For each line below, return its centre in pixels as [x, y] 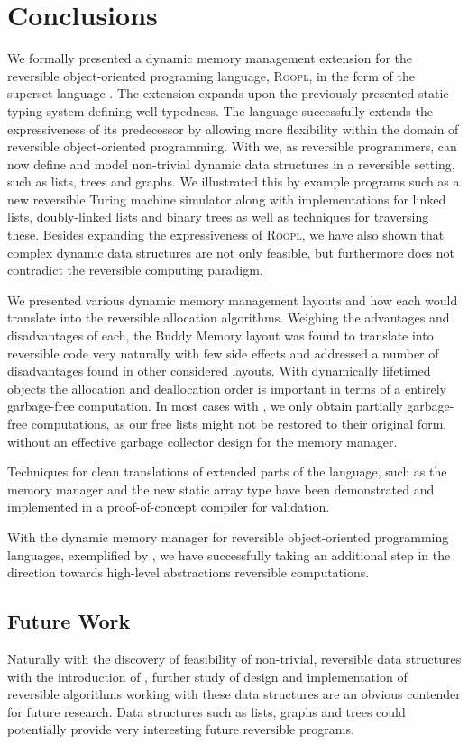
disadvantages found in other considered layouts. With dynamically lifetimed [219, 371]
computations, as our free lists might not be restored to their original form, [239, 423]
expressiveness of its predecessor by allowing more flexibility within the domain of [233, 128]
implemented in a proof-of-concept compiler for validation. [169, 507]
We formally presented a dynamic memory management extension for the [210, 58]
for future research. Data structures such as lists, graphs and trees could [206, 711]
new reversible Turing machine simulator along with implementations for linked [227, 199]
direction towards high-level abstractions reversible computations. [188, 572]
